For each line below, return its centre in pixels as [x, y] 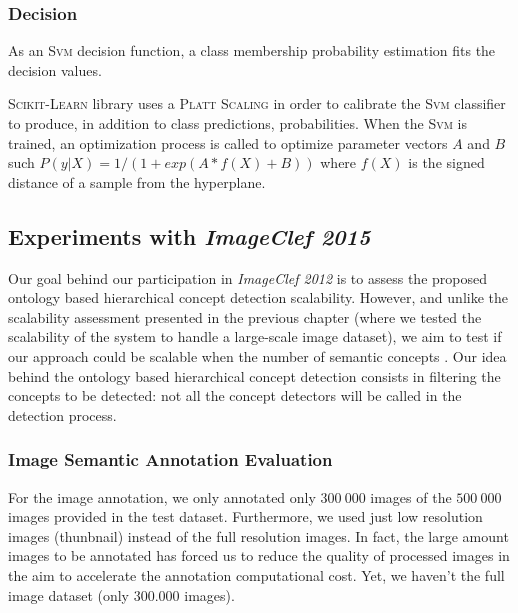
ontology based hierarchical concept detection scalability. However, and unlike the [258, 297]
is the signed [446, 162]
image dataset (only [69, 594]
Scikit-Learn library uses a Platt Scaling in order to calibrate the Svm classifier [257, 103]
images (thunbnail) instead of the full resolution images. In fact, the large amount [258, 535]
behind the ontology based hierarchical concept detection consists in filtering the [254, 375]
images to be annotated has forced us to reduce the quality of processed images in [259, 555]
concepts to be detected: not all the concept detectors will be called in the [235, 395]
